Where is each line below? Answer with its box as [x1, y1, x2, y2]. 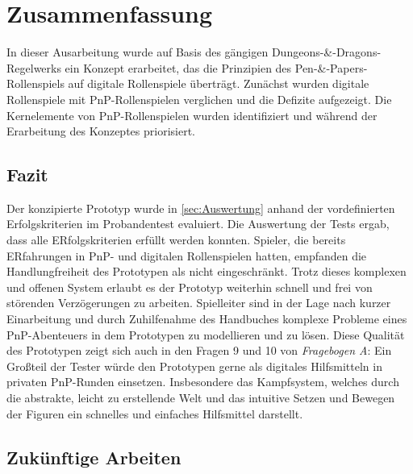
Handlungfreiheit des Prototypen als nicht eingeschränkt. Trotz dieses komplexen [6, 263, 407, 280]
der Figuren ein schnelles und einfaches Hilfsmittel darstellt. [6, 405, 303, 422]
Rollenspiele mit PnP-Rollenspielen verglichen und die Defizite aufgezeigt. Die [6, 90, 392, 107]
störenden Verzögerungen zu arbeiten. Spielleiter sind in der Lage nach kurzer [6, 294, 391, 311]
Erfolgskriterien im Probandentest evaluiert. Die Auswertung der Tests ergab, [6, 215, 390, 232]
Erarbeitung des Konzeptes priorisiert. [6, 123, 195, 139]
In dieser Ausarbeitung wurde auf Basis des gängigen [6, 44, 269, 60]
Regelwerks [6, 59, 61, 76]
